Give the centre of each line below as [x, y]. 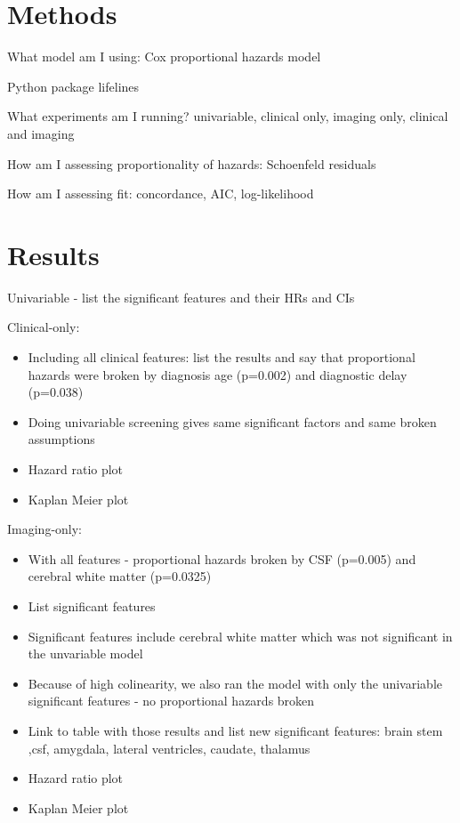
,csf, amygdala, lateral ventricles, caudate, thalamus [169, 748]
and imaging [41, 133]
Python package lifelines [73, 86]
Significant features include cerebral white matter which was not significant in [240, 636]
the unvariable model [85, 654]
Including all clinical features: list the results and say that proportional [222, 357]
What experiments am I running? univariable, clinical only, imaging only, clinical [228, 116]
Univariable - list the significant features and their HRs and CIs [181, 297]
